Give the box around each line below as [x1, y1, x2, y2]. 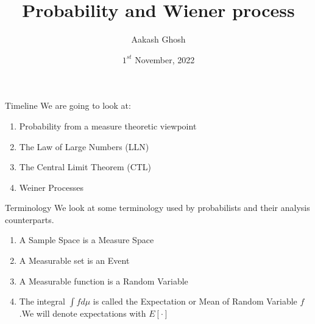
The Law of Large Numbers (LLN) [19, 140, 149, 153]
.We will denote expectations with [19, 307, 146, 320]
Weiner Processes [19, 181, 83, 193]
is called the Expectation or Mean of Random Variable [93, 295, 297, 308]
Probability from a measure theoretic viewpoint [19, 119, 197, 132]
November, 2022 [135, 53, 195, 66]
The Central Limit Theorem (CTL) [19, 160, 152, 173]
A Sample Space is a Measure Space [19, 233, 154, 246]
